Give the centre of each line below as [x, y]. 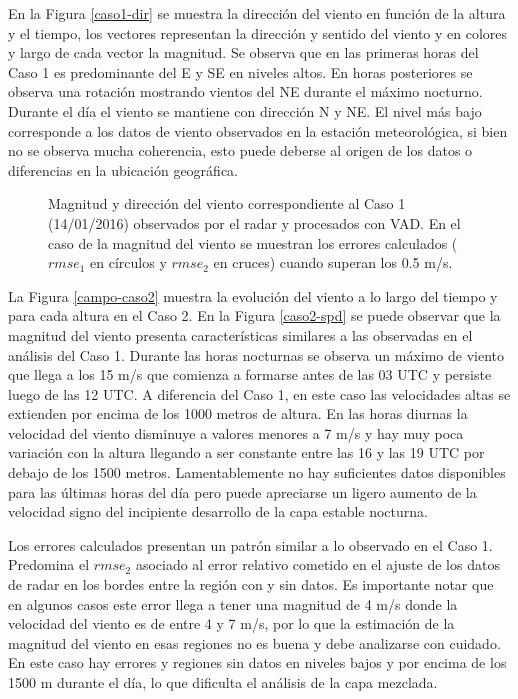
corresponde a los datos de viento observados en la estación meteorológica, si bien [258, 130]
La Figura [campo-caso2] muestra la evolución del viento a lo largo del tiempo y [253, 295]
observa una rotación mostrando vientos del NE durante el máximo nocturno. [245, 91]
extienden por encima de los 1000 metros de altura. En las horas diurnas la [238, 413]
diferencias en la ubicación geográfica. [123, 169]
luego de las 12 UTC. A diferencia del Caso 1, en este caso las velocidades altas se [259, 393]
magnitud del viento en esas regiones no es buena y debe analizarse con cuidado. [254, 642]
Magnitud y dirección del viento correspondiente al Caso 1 [227, 203]
